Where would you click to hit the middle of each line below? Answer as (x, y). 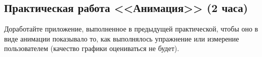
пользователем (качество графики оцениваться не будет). (92, 48)
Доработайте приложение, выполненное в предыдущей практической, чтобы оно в (131, 29)
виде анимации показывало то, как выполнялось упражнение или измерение (122, 38)
